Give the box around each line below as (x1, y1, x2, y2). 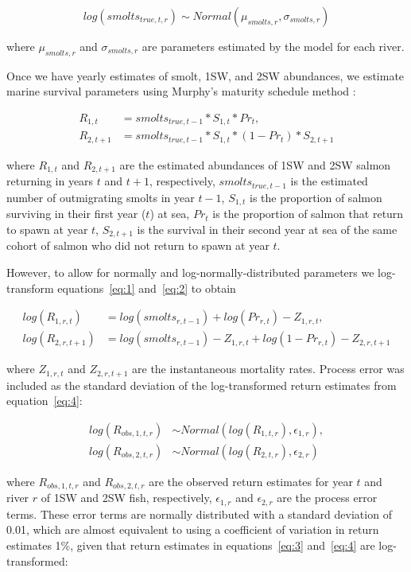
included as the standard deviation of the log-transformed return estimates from (6, 376, 397, 393)
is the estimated (290, 173, 368, 189)
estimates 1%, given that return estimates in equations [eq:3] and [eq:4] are (6, 537, 375, 553)
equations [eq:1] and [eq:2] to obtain (57, 279, 236, 296)
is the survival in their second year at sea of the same (137, 220, 397, 237)
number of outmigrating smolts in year (6, 189, 195, 205)
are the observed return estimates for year (149, 473, 353, 489)
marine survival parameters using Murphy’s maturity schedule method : (6, 83, 356, 99)
